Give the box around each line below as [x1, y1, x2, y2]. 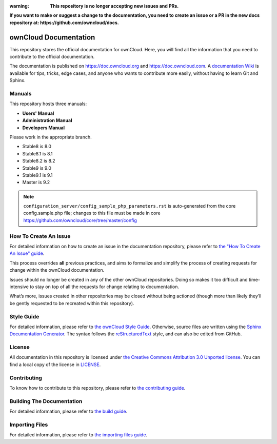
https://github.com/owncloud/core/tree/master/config [23, 217, 137, 223]
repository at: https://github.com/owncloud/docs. [9, 19, 119, 26]
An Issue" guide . [9, 250, 45, 256]
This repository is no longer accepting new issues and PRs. [50, 3, 179, 9]
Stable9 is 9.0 [22, 165, 51, 171]
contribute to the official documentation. [9, 54, 95, 60]
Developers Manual [22, 125, 65, 131]
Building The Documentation [9, 397, 83, 405]
